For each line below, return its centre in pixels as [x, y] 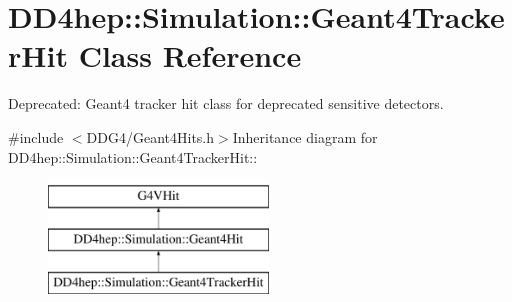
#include [36, 136]
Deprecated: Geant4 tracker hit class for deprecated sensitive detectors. [226, 103]
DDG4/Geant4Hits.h [150, 136]
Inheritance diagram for [305, 136]
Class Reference [190, 55]
